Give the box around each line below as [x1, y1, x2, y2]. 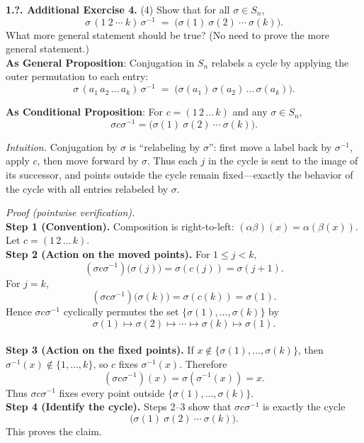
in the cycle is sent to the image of [208, 153, 358, 168]
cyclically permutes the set [63, 304, 179, 319]
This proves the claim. [6, 423, 102, 438]
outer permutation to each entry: [6, 69, 149, 84]
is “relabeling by [129, 139, 200, 154]
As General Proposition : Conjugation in [6, 55, 195, 69]
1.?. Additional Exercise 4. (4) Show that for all [6, 2, 230, 16]
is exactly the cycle [263, 399, 346, 414]
